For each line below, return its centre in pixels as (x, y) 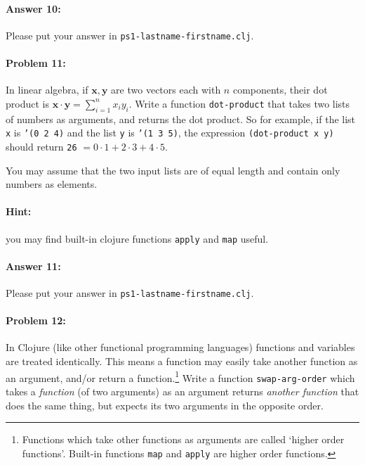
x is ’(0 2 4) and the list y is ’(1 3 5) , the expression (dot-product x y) (170, 133)
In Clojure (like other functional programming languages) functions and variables (180, 347)
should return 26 (41, 146)
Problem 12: (36, 320)
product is (27, 103)
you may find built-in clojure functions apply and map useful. (137, 238)
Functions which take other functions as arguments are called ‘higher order (183, 439)
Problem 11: (36, 63)
